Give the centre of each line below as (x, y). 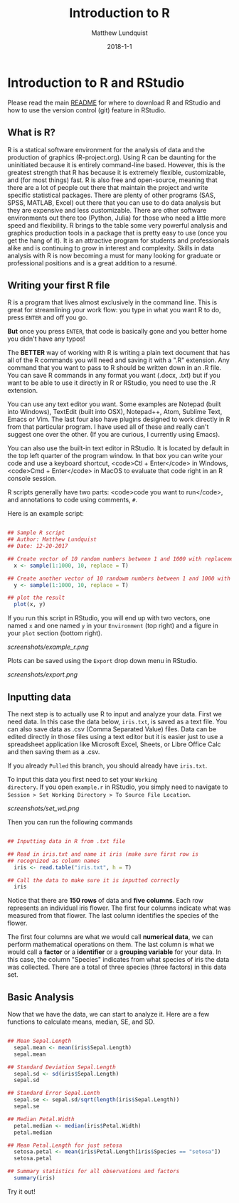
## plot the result (36, 598)
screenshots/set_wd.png (43, 808)
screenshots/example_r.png (48, 647)
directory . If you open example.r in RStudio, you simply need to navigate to (118, 787)
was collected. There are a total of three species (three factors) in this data (117, 967)
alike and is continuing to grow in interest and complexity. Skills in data (111, 248)
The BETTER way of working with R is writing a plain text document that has (119, 353)
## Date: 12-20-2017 (38, 546)
